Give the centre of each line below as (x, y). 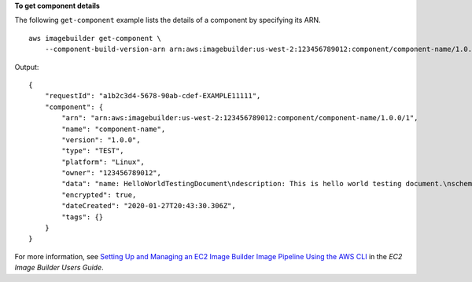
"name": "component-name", (114, 129)
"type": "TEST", (93, 151)
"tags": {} (83, 217)
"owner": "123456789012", (111, 173)
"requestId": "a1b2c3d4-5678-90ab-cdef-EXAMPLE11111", (153, 96)
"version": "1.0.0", (101, 140)
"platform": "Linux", (103, 162)
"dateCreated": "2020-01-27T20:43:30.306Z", (149, 206)
